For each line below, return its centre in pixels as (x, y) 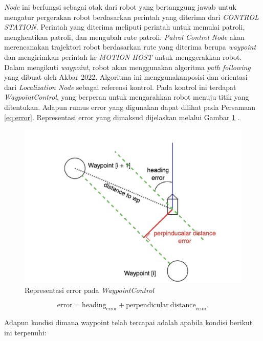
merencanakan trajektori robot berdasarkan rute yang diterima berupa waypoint (130, 47)
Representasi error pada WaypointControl (90, 290)
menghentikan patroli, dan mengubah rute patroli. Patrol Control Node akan (124, 37)
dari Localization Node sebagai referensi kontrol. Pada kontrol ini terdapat (120, 87)
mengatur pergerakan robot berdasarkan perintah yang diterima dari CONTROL (131, 17)
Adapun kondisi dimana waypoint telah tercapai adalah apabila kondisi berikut (128, 322)
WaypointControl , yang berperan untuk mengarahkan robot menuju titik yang (127, 97)
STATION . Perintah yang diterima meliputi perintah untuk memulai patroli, (125, 27)
